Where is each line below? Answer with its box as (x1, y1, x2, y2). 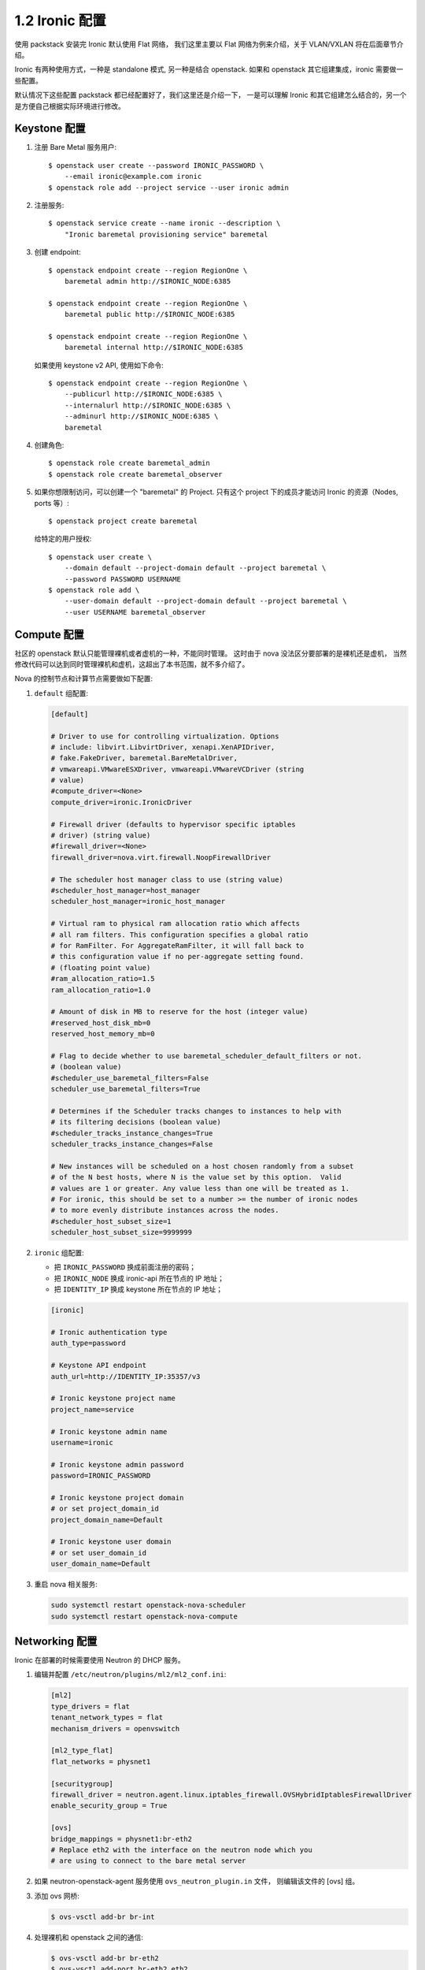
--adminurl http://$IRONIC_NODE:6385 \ (64, 412, 219, 421)
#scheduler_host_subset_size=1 (50, 1217, 172, 1225)
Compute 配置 (14, 627, 84, 641)
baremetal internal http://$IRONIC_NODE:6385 (64, 343, 244, 352)
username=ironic (50, 1438, 114, 1447)
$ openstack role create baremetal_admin (48, 459, 210, 468)
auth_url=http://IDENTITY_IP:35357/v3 (50, 1372, 201, 1381)
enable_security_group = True (50, 1801, 168, 1810)
